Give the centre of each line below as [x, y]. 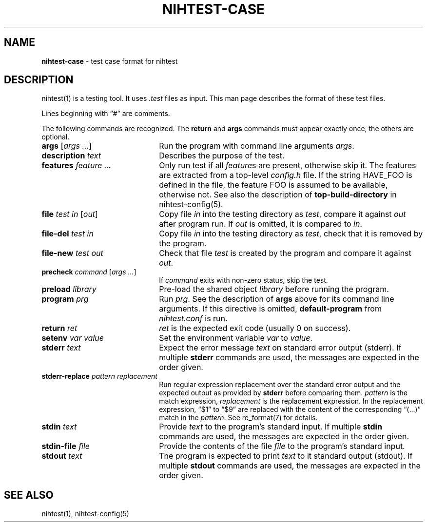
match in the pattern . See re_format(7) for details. [238, 418]
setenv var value [73, 338]
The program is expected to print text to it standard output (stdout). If [286, 456]
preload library [69, 289]
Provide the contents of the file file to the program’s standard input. [282, 446]
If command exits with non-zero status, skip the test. [243, 280]
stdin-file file [66, 446]
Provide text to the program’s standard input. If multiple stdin [271, 427]
